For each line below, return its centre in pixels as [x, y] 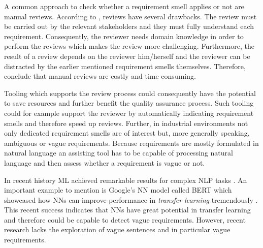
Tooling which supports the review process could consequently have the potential [130, 93]
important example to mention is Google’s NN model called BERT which [118, 190]
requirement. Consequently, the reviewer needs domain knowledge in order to [124, 36]
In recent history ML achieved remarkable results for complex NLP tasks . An [126, 180]
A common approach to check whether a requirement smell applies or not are [124, 6]
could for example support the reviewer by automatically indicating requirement [129, 113]
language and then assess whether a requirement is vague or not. [105, 162]
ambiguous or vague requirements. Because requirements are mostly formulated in [131, 143]
